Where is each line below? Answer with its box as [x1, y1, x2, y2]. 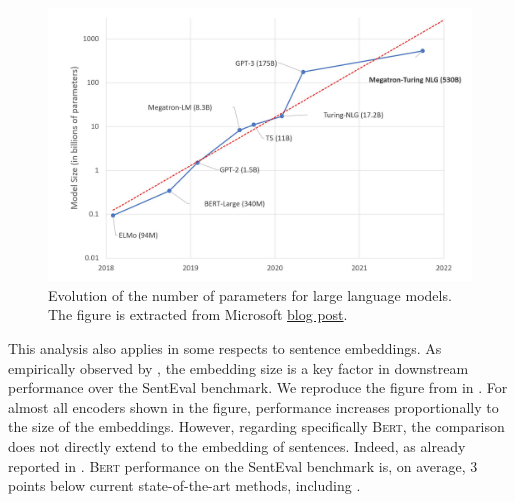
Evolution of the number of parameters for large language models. [48, 284, 452, 305]
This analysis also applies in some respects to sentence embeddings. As [8, 338, 442, 359]
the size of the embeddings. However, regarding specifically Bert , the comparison [8, 416, 505, 437]
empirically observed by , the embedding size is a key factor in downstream [8, 357, 469, 378]
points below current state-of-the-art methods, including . [8, 475, 361, 496]
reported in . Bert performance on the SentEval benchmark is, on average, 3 [8, 455, 478, 476]
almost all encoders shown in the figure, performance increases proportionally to [8, 396, 499, 417]
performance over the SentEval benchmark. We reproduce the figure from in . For [8, 377, 508, 398]
